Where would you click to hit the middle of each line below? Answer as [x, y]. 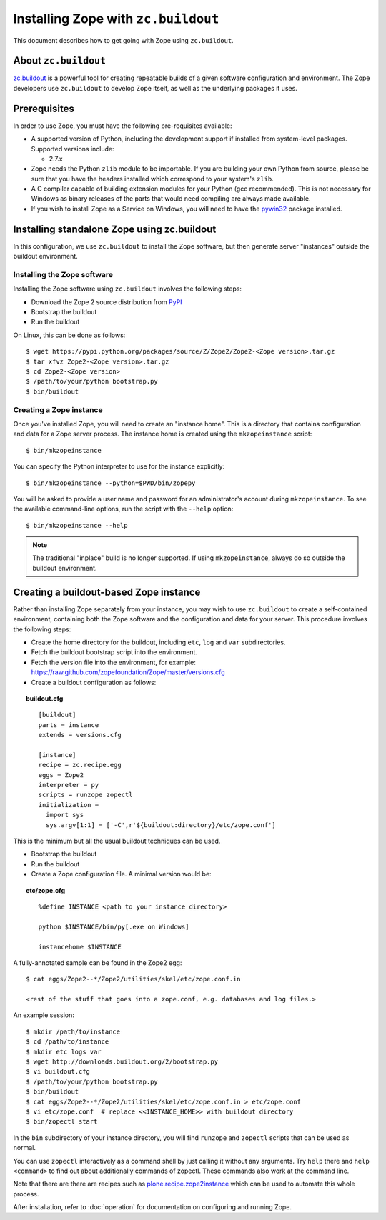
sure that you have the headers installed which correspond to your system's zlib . [153, 179]
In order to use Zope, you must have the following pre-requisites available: [123, 126]
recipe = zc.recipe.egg [80, 765]
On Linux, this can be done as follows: [69, 335]
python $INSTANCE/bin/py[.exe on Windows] [114, 926]
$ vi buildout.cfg [58, 1072]
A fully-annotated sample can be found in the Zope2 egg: [98, 962]
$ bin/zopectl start [62, 1122]
